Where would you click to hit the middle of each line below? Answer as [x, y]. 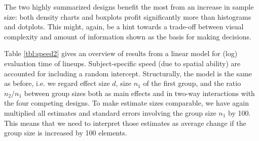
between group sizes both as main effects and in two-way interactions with [139, 93]
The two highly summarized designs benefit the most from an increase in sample [129, 7]
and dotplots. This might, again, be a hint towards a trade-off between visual [124, 27]
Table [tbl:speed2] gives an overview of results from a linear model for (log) [121, 53]
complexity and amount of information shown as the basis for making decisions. [128, 36]
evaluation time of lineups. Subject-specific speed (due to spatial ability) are [122, 63]
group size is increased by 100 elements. [66, 133]
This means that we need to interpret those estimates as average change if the [125, 123]
